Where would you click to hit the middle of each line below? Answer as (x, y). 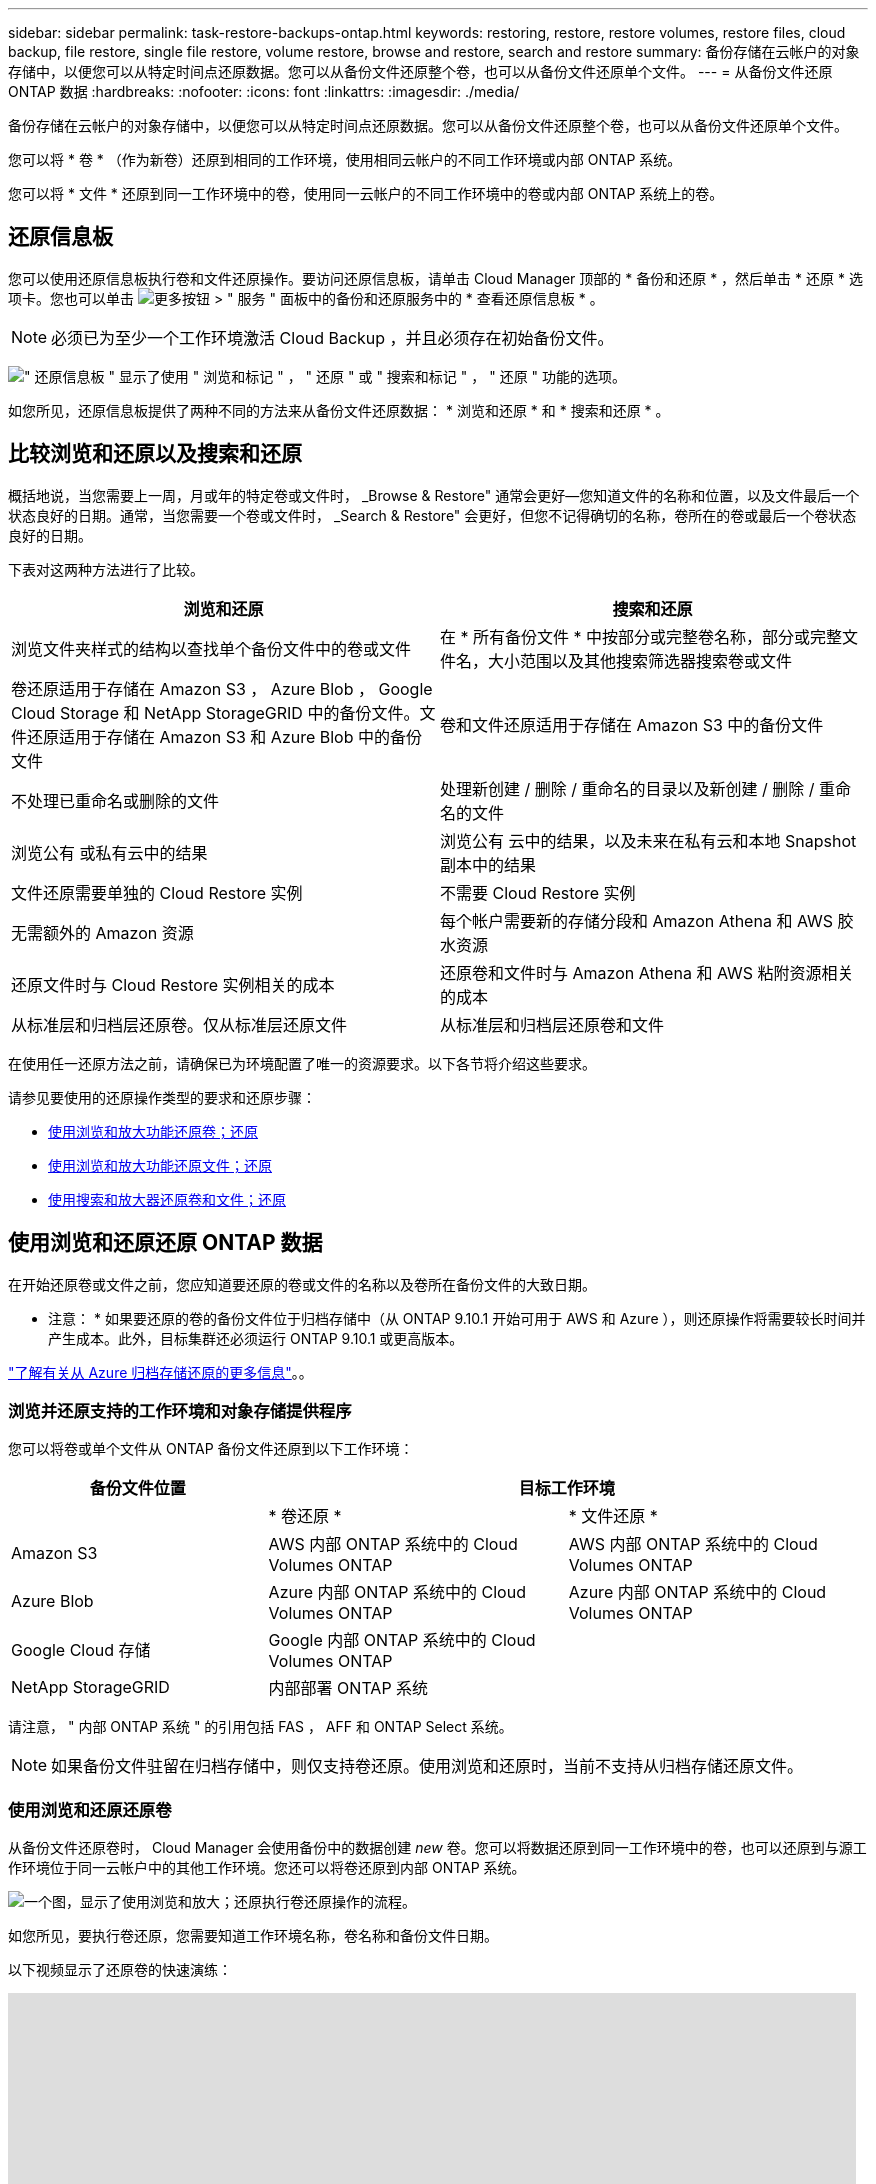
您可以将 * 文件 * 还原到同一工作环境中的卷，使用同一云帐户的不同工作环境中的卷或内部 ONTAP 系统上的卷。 (366, 193)
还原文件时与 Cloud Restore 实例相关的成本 (173, 984)
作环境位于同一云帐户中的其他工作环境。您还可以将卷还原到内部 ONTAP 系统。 (267, 1868)
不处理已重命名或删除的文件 (115, 800)
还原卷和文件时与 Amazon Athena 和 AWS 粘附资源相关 (647, 972)
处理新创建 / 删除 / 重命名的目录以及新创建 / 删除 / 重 (638, 788)
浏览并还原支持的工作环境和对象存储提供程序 (180, 1410)
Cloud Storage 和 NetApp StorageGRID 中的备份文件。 (215, 712)
